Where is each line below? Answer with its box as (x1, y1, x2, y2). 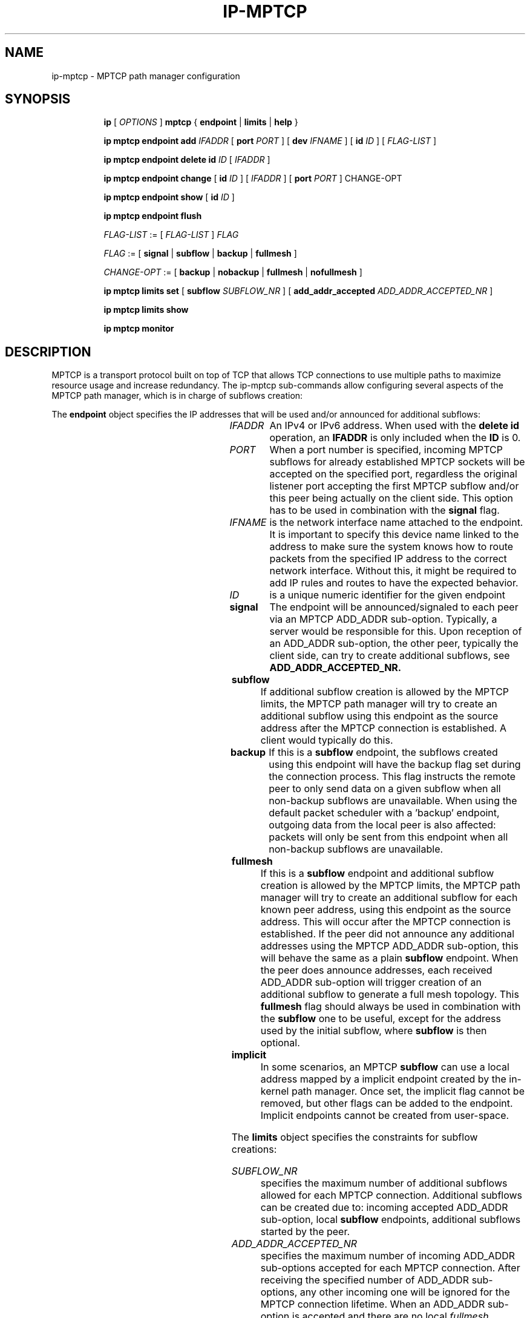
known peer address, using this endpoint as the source (260, 903, 511, 916)
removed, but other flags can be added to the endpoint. (260, 1097, 513, 1110)
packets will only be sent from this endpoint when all (269, 831, 508, 844)
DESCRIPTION (5, 344, 91, 359)
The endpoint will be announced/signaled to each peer (269, 601, 519, 614)
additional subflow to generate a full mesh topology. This (260, 988, 519, 1001)
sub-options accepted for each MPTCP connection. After (260, 1262, 520, 1274)
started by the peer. (260, 1225, 350, 1238)
